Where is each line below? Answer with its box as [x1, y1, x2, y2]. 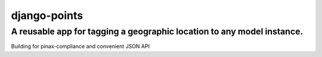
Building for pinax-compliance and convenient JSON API [11, 43, 150, 50]
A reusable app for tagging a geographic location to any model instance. [11, 26, 304, 37]
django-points [11, 9, 83, 22]
